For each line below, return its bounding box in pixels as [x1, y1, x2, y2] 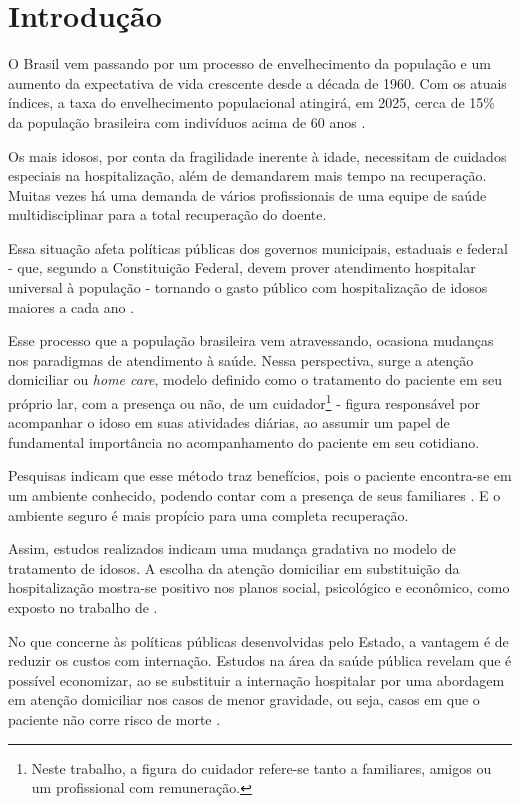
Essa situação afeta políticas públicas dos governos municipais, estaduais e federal [8, 237, 508, 258]
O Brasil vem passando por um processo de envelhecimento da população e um [8, 53, 491, 74]
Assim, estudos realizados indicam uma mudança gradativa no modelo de [8, 538, 456, 559]
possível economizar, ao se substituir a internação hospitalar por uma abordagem [8, 669, 505, 690]
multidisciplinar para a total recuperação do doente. [8, 204, 327, 225]
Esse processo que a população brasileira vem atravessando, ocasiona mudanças [8, 330, 494, 351]
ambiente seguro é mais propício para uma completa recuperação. [8, 504, 409, 525]
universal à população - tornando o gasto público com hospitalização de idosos [8, 277, 488, 298]
